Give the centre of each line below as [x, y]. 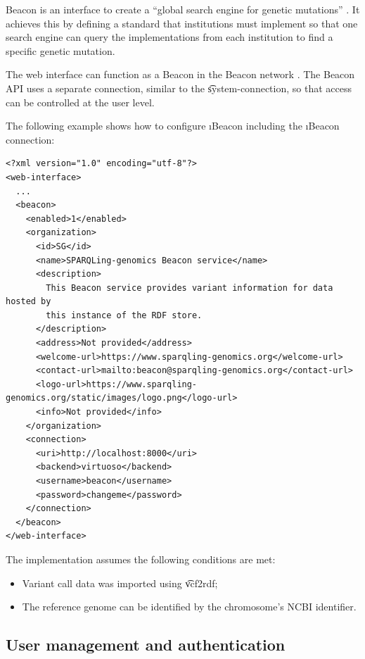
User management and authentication [146, 645]
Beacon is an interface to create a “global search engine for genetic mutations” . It [183, 9]
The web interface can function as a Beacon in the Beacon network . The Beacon [180, 74]
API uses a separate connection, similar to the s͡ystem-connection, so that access [179, 88]
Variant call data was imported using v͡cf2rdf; [120, 583]
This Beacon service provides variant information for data [190, 288]
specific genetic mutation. [60, 50]
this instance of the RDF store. [124, 315]
